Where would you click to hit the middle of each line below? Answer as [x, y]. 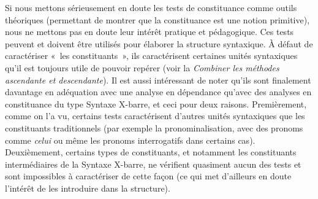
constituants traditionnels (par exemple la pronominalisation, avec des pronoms [154, 127]
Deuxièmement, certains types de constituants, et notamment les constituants [151, 152]
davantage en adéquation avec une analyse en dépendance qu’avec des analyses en [158, 92]
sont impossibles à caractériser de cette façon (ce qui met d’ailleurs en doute [148, 176]
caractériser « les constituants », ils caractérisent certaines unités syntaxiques [151, 56]
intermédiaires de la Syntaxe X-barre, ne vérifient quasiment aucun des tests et [153, 164]
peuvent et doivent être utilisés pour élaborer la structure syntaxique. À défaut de [159, 43]
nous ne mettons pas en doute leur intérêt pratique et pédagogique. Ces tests [150, 32]
